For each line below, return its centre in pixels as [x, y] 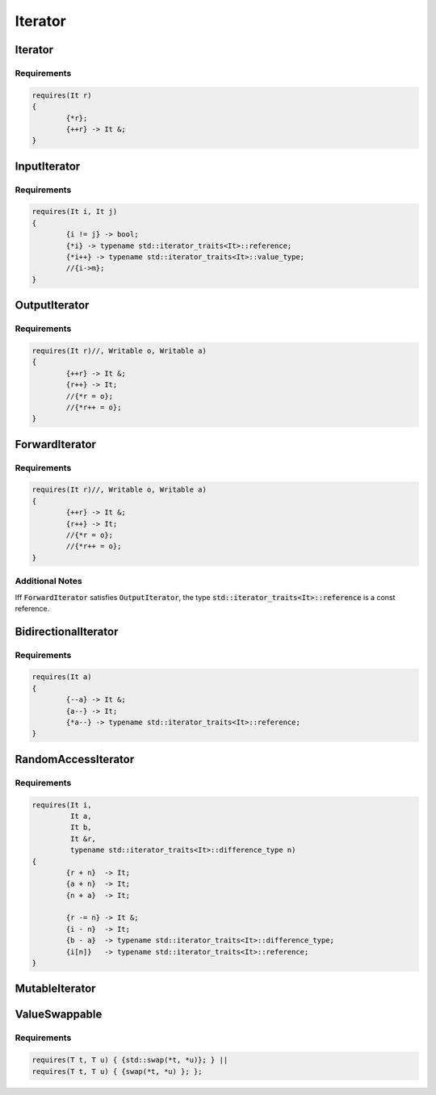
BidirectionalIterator [67, 631]
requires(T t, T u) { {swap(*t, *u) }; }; [117, 1071]
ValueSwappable [59, 1015]
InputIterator [48, 166]
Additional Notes [48, 581]
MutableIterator [55, 989]
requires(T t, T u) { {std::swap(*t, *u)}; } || [130, 1060]
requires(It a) [62, 677]
